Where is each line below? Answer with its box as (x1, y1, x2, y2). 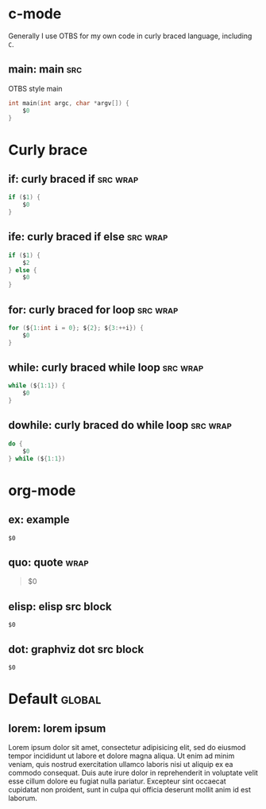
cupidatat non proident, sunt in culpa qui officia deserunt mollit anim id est (8, 784, 252, 794)
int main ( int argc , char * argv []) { (8, 99, 129, 107)
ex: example (8, 513, 70, 527)
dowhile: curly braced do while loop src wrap (8, 418, 232, 432)
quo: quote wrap (8, 555, 89, 569)
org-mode (8, 481, 76, 500)
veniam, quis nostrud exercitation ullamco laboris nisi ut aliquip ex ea (8, 759, 233, 768)
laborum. (8, 793, 38, 803)
